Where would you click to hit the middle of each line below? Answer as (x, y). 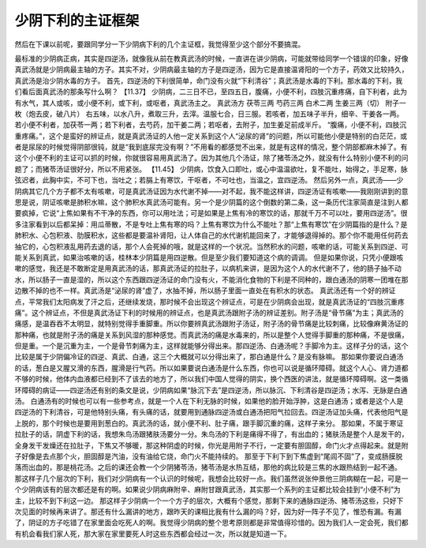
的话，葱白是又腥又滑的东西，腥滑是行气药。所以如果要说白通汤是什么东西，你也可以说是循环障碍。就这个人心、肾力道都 (211, 368)
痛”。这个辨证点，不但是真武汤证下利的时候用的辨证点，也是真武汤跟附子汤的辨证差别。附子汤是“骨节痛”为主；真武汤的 (209, 313)
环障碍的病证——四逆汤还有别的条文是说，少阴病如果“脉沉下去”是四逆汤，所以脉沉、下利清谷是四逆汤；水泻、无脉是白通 (211, 390)
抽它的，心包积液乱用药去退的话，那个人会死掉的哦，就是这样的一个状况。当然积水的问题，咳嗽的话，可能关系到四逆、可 (211, 246)
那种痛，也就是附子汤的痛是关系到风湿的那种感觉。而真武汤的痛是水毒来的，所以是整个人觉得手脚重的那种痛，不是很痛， (211, 335)
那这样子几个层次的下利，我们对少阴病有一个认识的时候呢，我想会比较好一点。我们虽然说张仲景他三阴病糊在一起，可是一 (211, 479)
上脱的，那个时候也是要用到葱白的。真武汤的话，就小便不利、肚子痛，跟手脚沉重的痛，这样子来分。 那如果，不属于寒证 (209, 423)
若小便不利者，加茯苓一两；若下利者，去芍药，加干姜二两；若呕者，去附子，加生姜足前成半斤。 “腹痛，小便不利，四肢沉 (211, 125)
